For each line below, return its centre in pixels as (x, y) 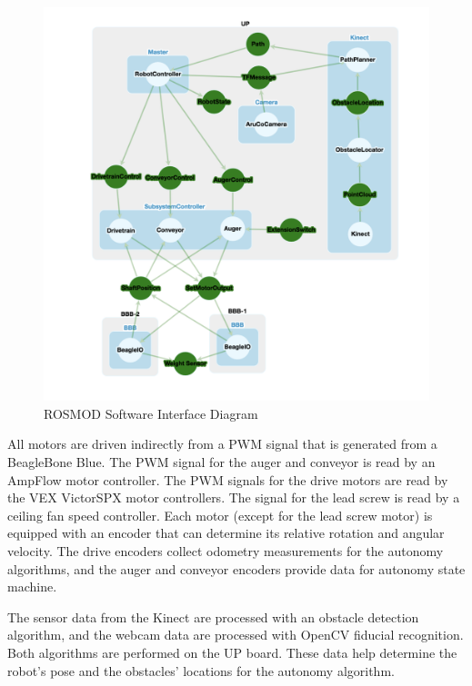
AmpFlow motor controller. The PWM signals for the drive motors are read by (228, 479)
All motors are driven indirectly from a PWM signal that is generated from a (222, 444)
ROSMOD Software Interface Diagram (151, 413)
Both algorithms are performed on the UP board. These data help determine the (232, 653)
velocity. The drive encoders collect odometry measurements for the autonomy (226, 551)
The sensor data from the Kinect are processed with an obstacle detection (213, 616)
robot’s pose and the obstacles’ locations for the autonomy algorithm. (201, 670)
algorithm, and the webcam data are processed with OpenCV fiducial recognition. (236, 635)
